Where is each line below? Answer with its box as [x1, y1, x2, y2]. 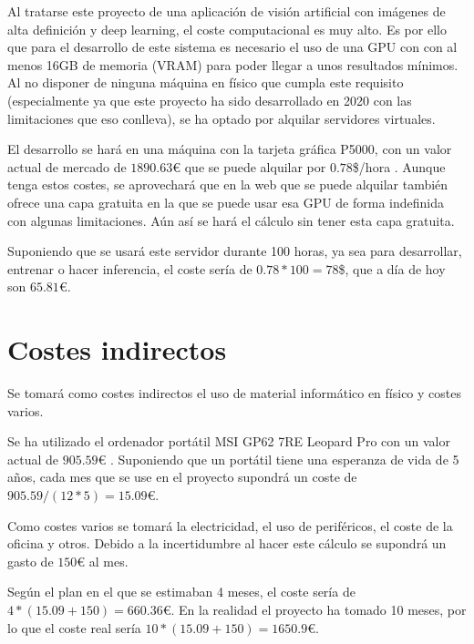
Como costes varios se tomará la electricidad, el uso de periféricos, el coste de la [7, 516, 453, 535]
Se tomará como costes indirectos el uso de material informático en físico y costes [7, 383, 461, 403]
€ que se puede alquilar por [172, 157, 326, 176]
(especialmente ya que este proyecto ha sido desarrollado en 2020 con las [7, 90, 412, 109]
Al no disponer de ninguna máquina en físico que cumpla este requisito [7, 73, 404, 92]
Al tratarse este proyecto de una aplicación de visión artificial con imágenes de [7, 2, 446, 20]
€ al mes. [77, 551, 129, 570]
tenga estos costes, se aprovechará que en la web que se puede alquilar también [7, 175, 448, 194]
